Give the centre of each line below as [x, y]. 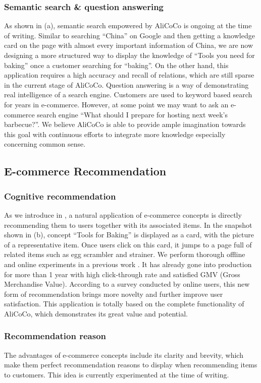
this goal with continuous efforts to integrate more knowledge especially [115, 134]
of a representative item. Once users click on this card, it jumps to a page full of [128, 244]
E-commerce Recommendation [85, 171]
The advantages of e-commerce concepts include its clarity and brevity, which [124, 355]
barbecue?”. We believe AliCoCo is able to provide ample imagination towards [125, 124]
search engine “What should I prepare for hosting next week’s [133, 114]
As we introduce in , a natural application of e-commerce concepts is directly [123, 214]
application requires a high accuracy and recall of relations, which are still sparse [129, 75]
